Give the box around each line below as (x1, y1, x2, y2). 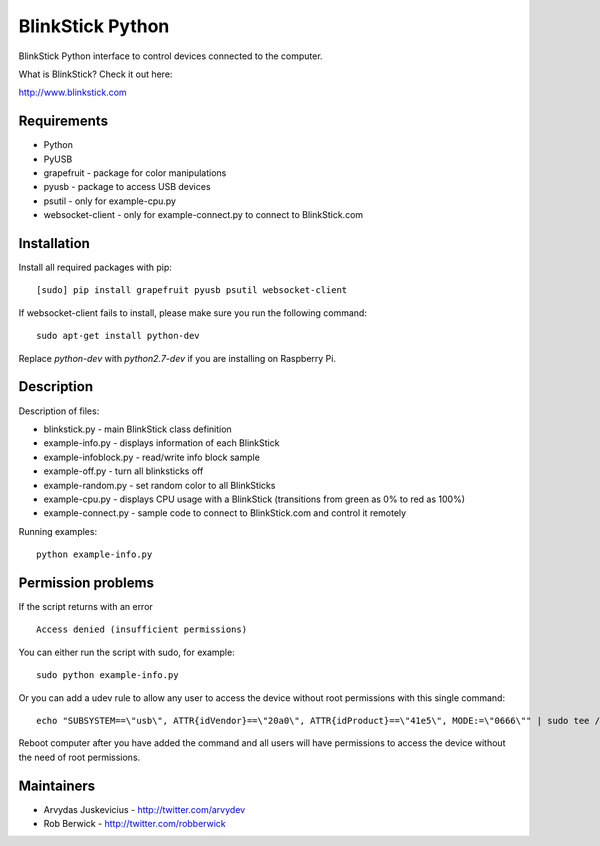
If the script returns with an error (18, 600, 154, 612)
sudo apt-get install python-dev (36, 330, 200, 342)
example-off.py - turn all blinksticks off (43, 465, 204, 477)
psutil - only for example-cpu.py (43, 195, 177, 207)
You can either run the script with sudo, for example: (18, 646, 235, 658)
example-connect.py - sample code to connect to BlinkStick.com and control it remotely (43, 507, 407, 519)
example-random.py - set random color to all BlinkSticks (43, 479, 276, 491)
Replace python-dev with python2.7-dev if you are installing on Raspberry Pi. (18, 352, 337, 364)
